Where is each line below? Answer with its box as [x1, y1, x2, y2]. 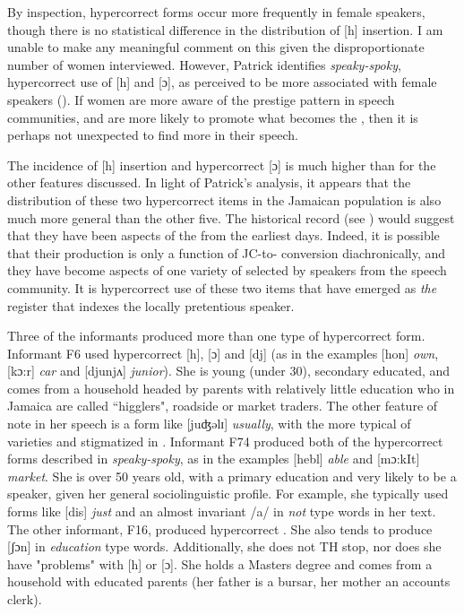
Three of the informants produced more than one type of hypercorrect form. [7, 326, 425, 345]
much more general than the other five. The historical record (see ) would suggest [7, 208, 455, 227]
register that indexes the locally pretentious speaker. [7, 296, 295, 315]
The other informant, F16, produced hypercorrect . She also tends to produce [7, 519, 433, 538]
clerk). [7, 590, 42, 608]
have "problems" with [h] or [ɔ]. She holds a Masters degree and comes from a [7, 554, 433, 573]
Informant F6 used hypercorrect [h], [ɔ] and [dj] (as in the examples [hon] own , [7, 343, 439, 362]
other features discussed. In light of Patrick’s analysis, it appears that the [7, 173, 411, 192]
